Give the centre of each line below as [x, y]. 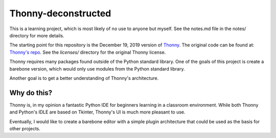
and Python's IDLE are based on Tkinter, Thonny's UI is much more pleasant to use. [98, 112]
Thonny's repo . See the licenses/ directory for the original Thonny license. [88, 52]
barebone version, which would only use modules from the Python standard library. [97, 68]
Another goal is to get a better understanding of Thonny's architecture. [84, 78]
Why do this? [31, 93]
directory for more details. [37, 35]
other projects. [25, 128]
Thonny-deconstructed [60, 13]
